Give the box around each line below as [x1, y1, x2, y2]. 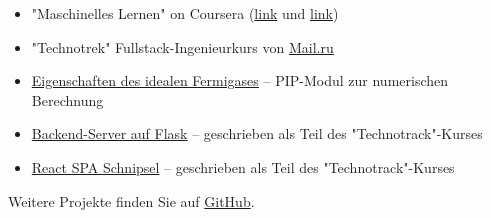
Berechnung [31, 89, 104, 110]
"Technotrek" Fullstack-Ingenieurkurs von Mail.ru [31, 36, 334, 57]
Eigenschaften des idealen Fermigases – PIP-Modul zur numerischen [31, 70, 449, 91]
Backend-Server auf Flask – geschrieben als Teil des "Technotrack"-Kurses [31, 123, 483, 144]
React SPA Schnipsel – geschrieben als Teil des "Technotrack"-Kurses [31, 156, 455, 177]
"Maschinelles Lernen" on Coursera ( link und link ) [31, 3, 339, 23]
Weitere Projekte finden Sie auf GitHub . [8, 190, 255, 211]
